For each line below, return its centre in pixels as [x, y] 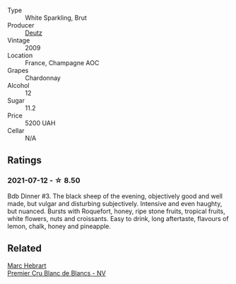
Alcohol [18, 85]
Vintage [19, 40]
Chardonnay [43, 78]
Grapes [18, 70]
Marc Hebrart [27, 266]
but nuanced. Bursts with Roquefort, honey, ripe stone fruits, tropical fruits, [117, 211]
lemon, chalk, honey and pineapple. [59, 226]
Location [20, 55]
